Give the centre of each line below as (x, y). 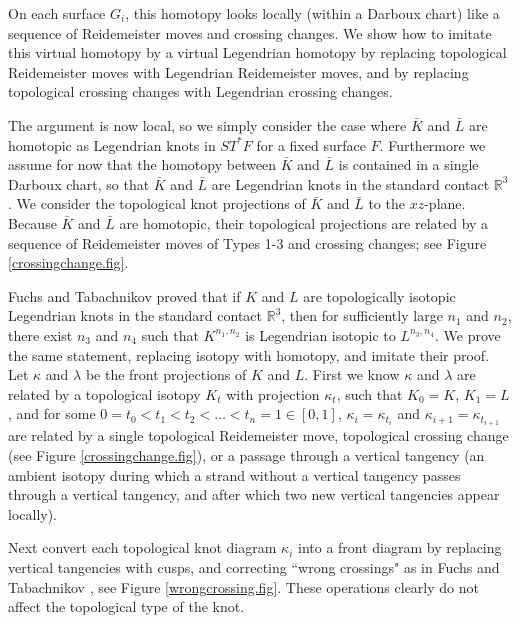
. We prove (467, 334)
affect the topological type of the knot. (126, 606)
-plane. (445, 203)
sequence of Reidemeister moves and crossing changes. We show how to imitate (250, 32)
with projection (273, 393)
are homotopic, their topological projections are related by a (304, 222)
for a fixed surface (311, 144)
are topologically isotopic (379, 295)
